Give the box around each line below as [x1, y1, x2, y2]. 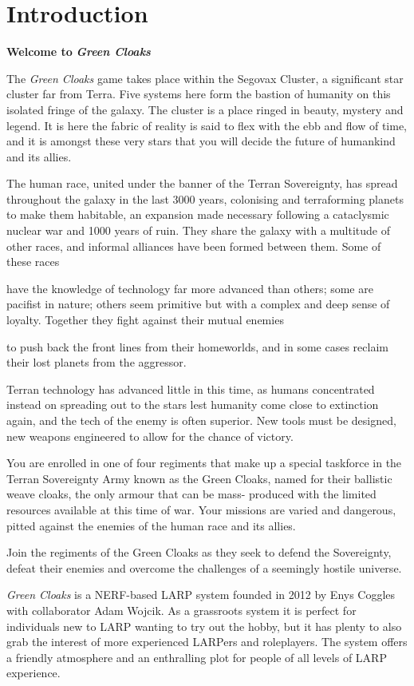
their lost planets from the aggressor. [6, 354, 187, 371]
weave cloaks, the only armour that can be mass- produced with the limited [6, 486, 377, 502]
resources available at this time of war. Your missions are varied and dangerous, [6, 501, 396, 517]
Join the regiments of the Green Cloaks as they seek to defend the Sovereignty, [6, 544, 392, 561]
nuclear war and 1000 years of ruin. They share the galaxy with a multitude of [6, 222, 391, 239]
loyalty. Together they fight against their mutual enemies [6, 311, 284, 328]
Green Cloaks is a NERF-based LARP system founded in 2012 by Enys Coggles [6, 586, 396, 603]
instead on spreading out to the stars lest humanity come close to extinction [6, 396, 379, 413]
